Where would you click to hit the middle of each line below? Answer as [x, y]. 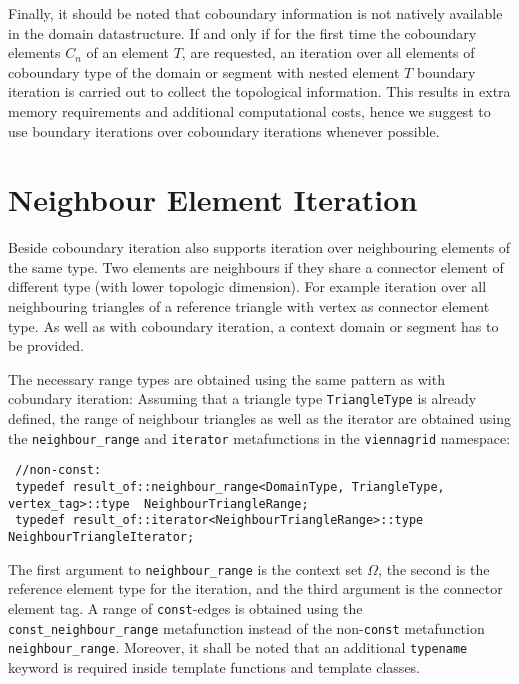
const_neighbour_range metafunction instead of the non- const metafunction [246, 627]
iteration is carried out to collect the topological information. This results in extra [259, 91]
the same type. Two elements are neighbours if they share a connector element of [256, 266]
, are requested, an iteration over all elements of [328, 52]
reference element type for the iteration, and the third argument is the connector [255, 588]
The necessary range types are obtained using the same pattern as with [226, 378]
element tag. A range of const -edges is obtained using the [185, 607]
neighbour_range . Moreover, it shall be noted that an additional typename [238, 647]
